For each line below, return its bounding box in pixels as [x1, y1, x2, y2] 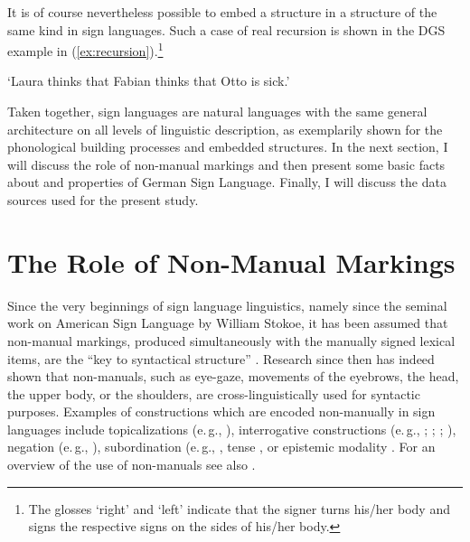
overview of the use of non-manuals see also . [7, 455, 256, 474]
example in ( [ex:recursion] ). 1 [7, 39, 164, 60]
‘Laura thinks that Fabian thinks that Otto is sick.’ [7, 71, 290, 90]
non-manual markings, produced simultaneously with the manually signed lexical [7, 331, 456, 350]
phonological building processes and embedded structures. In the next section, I [7, 137, 448, 156]
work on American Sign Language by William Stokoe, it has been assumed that [7, 313, 448, 332]
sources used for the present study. [7, 191, 199, 209]
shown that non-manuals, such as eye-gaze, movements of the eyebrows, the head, [7, 367, 459, 386]
